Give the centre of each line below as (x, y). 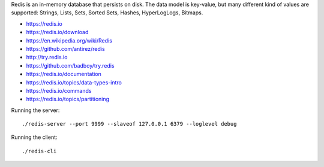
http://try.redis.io (47, 57)
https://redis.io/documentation (64, 74)
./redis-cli (39, 151)
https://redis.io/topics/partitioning (68, 99)
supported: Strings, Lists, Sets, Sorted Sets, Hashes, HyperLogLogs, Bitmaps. (107, 13)
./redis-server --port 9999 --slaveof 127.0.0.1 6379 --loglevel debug (129, 124)
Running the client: (34, 137)
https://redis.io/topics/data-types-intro (74, 82)
